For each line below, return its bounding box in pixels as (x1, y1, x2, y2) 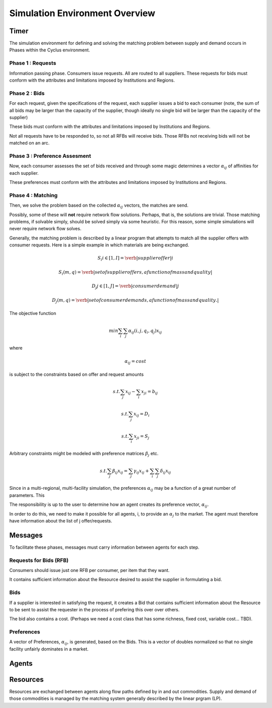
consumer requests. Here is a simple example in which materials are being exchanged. (9, 242, 189, 248)
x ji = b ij (141, 389, 158, 396)
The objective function (9, 310, 56, 316)
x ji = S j (133, 433, 150, 440)
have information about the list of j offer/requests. (9, 518, 113, 524)
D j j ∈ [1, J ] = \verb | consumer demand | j (91, 283, 179, 290)
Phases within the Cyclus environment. (9, 47, 90, 53)
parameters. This (9, 492, 45, 498)
